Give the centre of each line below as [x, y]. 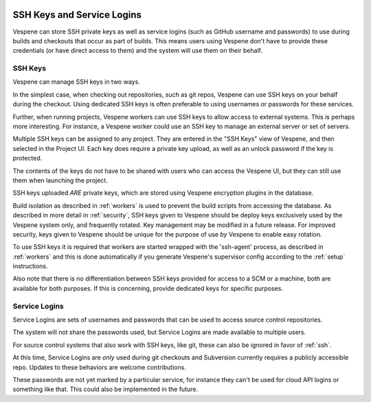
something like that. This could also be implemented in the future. [105, 389]
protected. [27, 158]
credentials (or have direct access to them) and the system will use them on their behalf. [137, 51]
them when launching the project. [60, 180]
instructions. [30, 266]
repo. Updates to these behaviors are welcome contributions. [100, 367]
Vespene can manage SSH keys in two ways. [76, 82]
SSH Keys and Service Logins [77, 15]
